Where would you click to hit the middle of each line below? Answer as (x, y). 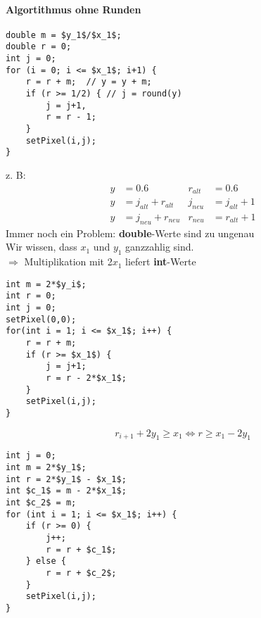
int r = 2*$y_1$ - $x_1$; (66, 479)
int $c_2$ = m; (41, 503)
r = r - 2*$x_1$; (86, 378)
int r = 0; (31, 296)
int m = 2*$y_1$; (46, 468)
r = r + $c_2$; (81, 573)
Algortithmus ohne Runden (74, 9)
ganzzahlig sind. (160, 247)
